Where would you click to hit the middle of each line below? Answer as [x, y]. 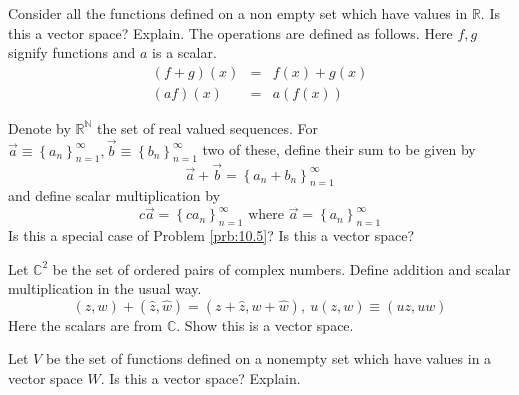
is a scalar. [184, 52]
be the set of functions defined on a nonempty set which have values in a [268, 358]
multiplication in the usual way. [105, 288]
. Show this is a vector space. [265, 324]
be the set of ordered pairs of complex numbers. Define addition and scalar [281, 268]
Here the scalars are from [85, 324]
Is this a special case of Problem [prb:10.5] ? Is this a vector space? [211, 235]
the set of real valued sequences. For [207, 127]
